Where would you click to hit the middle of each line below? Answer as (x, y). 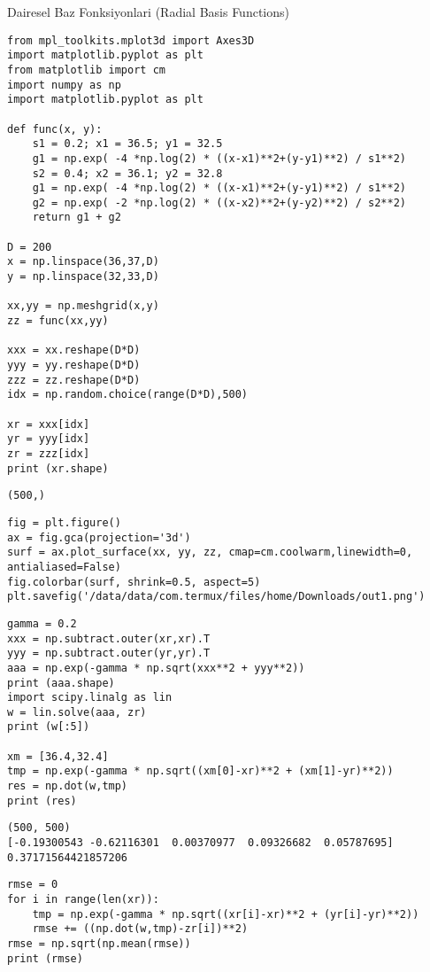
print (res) (42, 801)
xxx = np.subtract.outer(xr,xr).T (109, 638)
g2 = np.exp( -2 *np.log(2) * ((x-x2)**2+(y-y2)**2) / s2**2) (219, 202)
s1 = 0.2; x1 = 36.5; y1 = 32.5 (127, 144)
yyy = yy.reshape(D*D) (74, 365)
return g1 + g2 (77, 218)
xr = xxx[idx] (49, 424)
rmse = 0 (33, 885)
